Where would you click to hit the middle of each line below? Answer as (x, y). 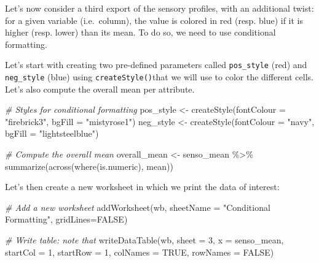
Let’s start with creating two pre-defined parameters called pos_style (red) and (156, 65)
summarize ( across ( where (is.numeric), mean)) (89, 166)
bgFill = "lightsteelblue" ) (52, 133)
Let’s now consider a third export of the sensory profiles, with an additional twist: (159, 8)
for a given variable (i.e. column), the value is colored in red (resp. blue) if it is (154, 20)
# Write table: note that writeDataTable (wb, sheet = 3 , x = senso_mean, (144, 240)
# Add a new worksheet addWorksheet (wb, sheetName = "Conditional (138, 207)
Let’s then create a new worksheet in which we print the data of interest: (142, 187)
